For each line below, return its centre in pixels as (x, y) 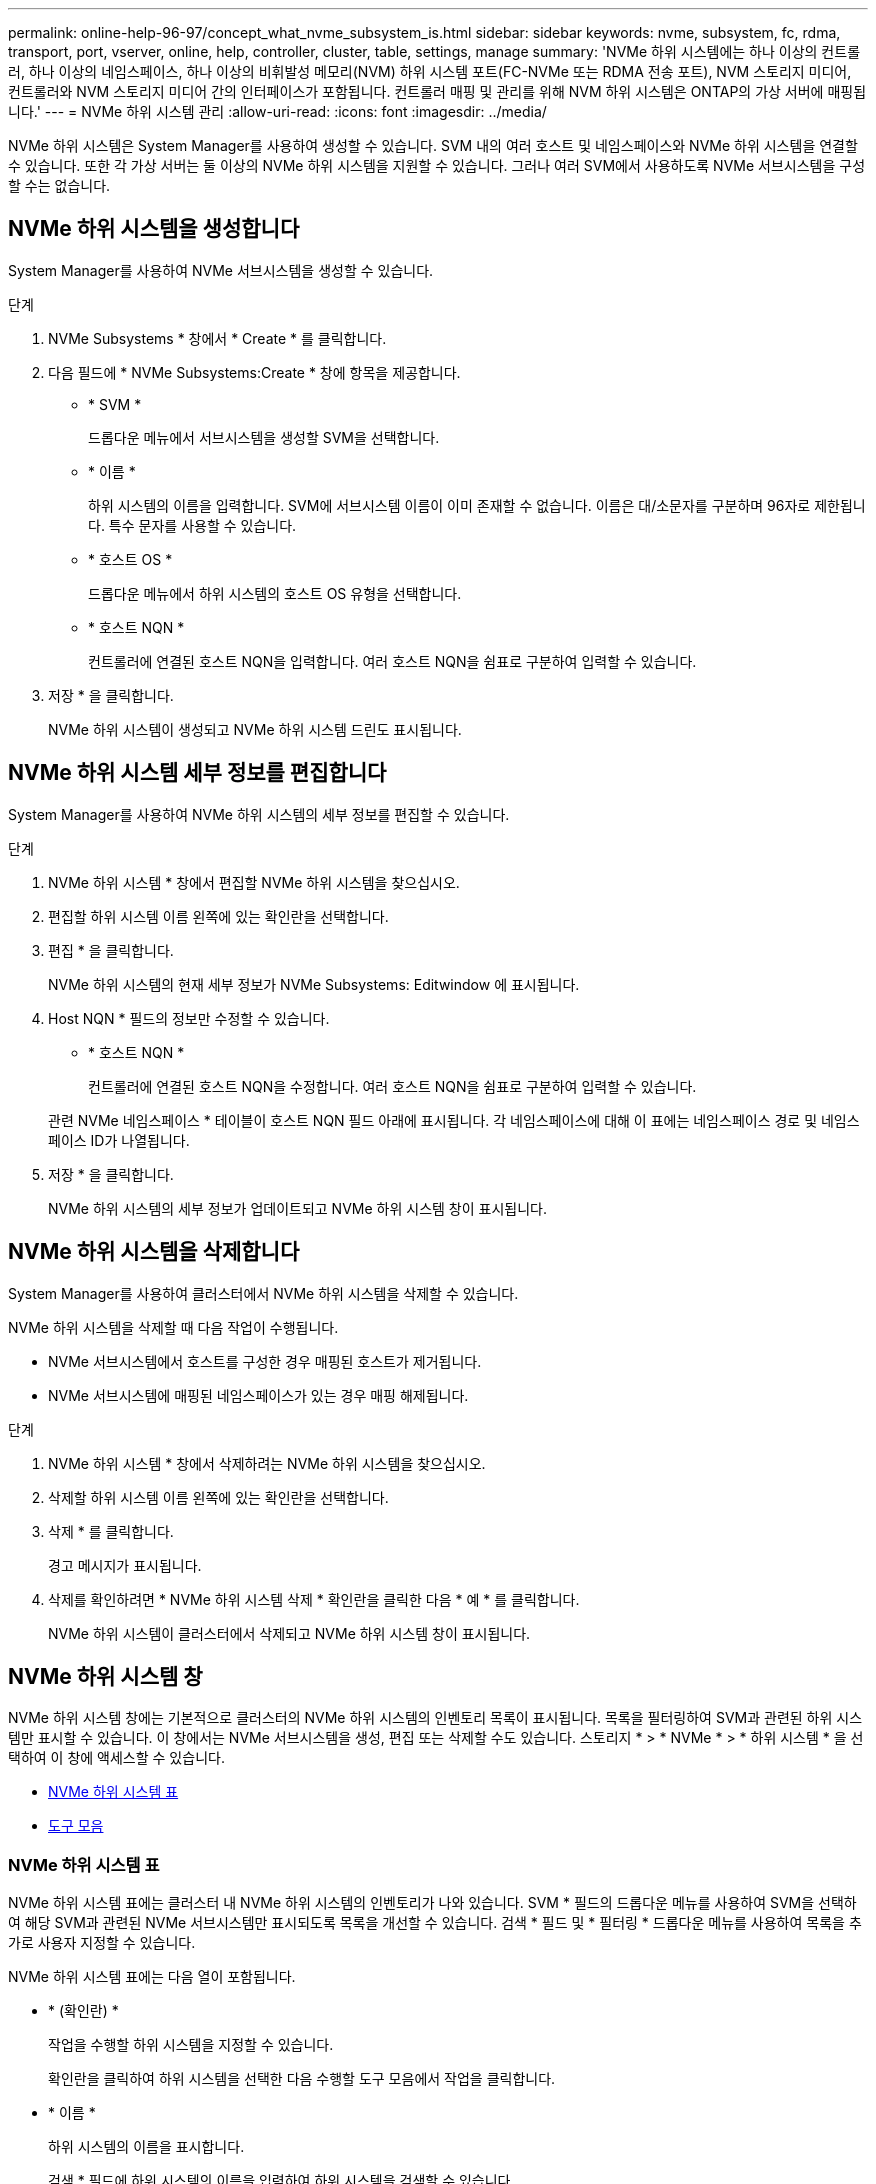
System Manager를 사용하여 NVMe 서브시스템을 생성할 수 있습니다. (221, 270)
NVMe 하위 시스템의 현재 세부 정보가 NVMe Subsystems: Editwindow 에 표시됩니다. (314, 984)
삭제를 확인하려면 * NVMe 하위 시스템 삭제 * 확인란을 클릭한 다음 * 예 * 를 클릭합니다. (314, 1599)
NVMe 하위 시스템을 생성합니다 (154, 229)
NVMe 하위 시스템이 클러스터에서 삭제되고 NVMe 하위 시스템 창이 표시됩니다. (289, 1633)
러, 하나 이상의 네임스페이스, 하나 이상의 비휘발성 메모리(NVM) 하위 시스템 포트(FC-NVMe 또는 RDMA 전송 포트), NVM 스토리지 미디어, (430, 71)
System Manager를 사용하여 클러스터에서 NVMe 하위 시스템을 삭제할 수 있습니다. (263, 1293)
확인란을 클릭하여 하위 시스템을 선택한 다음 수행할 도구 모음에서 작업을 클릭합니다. (302, 2079)
